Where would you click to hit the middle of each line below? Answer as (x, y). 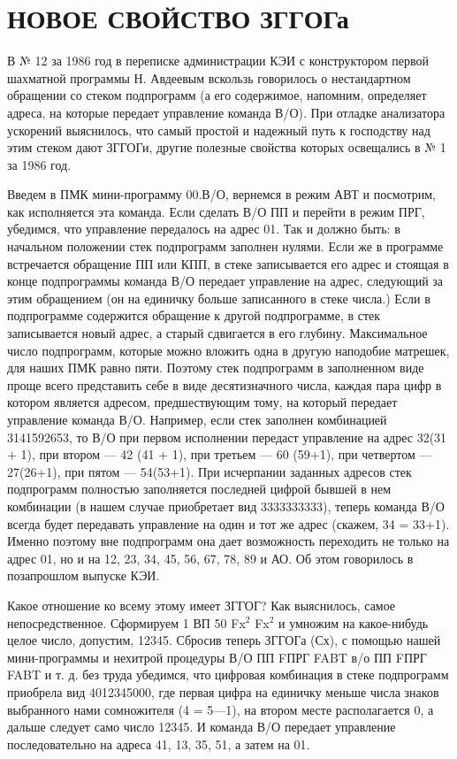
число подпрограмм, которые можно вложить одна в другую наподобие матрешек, (228, 350)
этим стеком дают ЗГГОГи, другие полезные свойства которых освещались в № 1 (227, 147)
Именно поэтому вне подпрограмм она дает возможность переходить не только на (228, 541)
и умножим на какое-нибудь (354, 622)
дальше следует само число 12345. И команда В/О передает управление (202, 727)
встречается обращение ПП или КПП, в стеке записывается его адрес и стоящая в (228, 263)
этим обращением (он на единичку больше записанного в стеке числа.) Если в (219, 298)
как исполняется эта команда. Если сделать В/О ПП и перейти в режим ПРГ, (216, 211)
